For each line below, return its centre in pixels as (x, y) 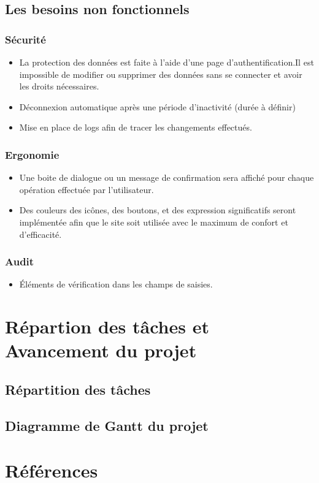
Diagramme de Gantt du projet (107, 425)
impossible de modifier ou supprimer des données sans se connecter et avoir (161, 74)
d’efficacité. (40, 234)
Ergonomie (32, 154)
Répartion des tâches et (107, 326)
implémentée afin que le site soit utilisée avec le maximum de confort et (154, 222)
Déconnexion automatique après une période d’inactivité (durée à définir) (157, 106)
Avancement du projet (101, 350)
